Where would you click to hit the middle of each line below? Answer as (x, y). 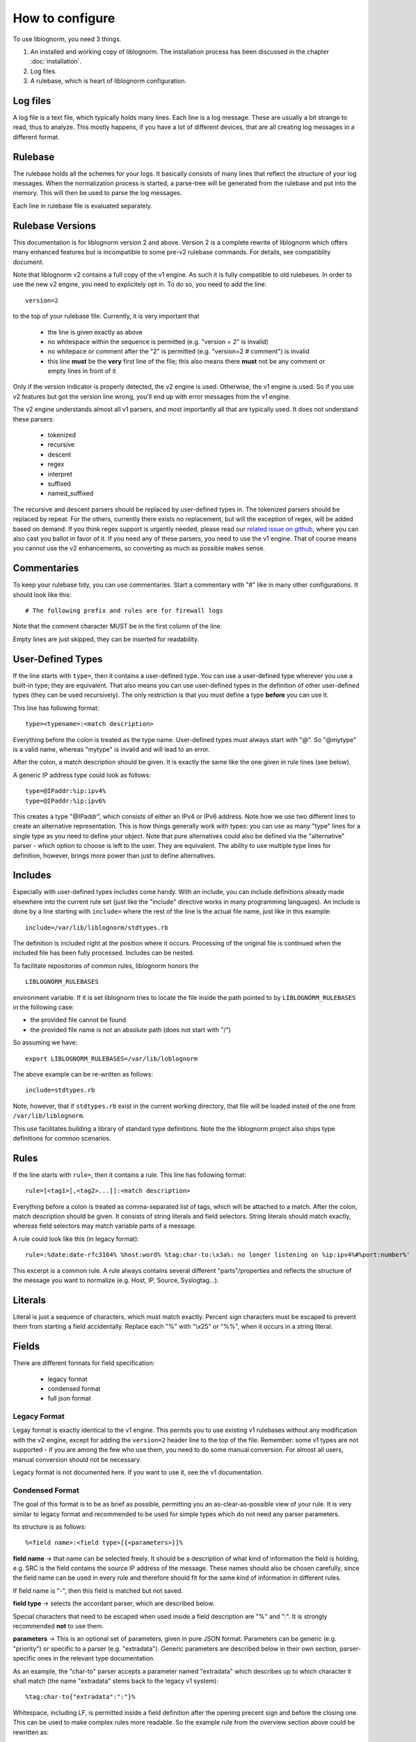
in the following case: (43, 1007)
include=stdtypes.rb (60, 1090)
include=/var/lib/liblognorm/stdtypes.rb (97, 927)
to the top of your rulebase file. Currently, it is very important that (106, 316)
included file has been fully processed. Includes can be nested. (104, 953)
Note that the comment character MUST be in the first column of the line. (118, 626)
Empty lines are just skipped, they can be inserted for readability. (106, 639)
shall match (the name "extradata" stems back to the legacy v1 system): (115, 1681)
